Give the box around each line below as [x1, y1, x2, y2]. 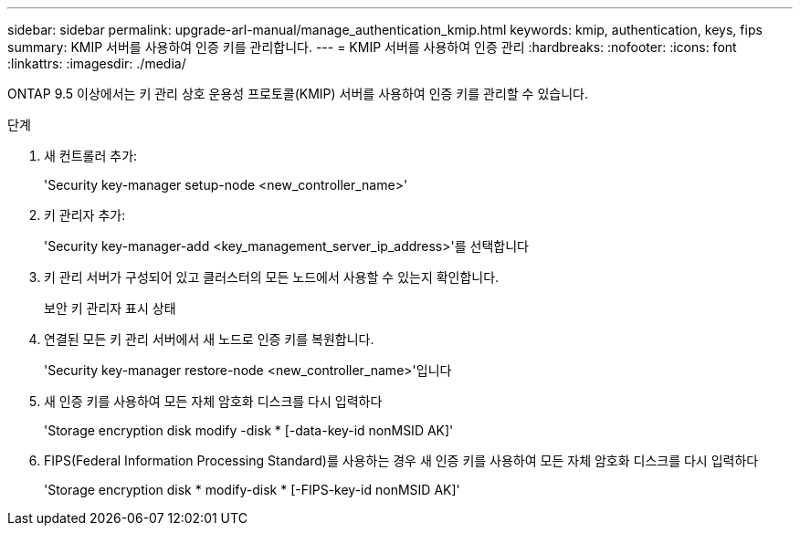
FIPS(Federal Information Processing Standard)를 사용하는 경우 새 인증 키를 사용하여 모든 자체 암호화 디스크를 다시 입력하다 [44, 453, 759, 468]
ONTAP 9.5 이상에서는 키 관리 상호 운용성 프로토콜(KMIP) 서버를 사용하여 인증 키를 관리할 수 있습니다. [7, 86, 588, 101]
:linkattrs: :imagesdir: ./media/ [7, 56, 186, 71]
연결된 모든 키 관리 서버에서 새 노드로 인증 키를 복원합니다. [44, 331, 374, 347]
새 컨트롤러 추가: [44, 148, 138, 163]
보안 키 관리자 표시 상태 [44, 300, 176, 316]
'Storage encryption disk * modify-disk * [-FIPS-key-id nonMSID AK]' [44, 482, 460, 497]
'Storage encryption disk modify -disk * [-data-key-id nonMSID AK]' [44, 423, 454, 438]
